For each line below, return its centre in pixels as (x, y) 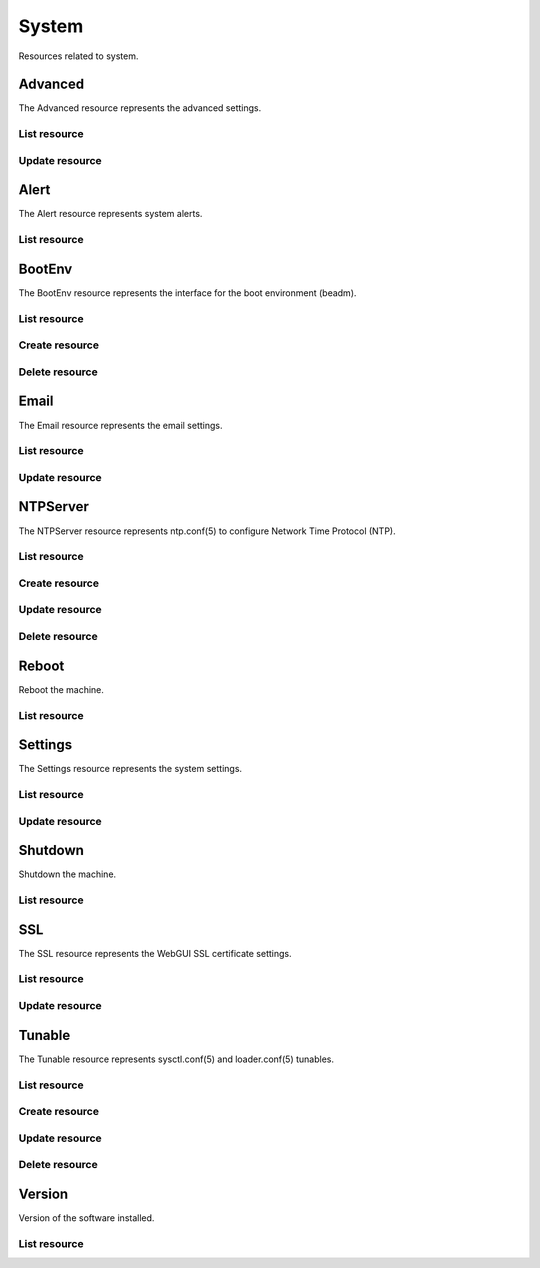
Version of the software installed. (86, 1217)
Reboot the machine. (61, 689)
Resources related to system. (78, 56)
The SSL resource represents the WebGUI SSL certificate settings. (155, 953)
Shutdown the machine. (67, 874)
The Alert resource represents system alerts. (110, 214)
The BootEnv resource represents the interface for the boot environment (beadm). (187, 292)
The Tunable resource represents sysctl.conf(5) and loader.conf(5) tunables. (176, 1059)
